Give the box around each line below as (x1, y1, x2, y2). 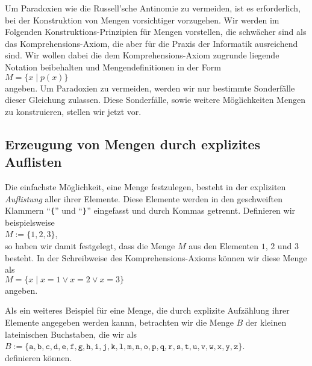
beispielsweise (5, 216, 55, 228)
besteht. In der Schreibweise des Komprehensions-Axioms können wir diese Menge (5, 251, 307, 264)
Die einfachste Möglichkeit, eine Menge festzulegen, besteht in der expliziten (5, 180, 286, 193)
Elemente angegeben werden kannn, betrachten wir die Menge (5, 315, 234, 328)
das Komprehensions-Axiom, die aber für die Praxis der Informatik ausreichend (5, 37, 298, 49)
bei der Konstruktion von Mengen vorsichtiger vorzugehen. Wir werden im (5, 13, 279, 26)
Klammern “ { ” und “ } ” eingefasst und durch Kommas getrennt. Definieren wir (5, 204, 296, 217)
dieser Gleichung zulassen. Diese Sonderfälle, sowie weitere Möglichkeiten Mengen (5, 93, 305, 106)
